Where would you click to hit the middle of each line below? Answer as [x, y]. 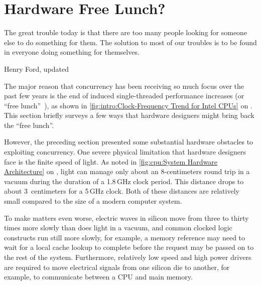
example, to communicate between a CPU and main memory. [98, 277]
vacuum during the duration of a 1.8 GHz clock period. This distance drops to [124, 181]
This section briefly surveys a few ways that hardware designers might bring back [129, 115]
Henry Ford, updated [37, 68]
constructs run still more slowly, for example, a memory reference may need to [125, 237]
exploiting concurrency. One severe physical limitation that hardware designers [125, 152]
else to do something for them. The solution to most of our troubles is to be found [130, 42]
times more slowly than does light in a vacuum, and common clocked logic [118, 228]
